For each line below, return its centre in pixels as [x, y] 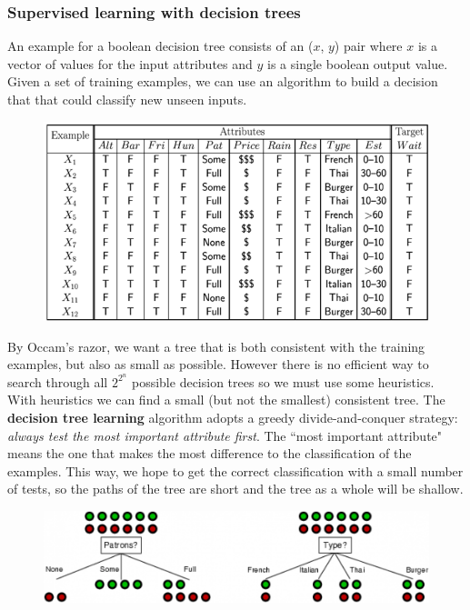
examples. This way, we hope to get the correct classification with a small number [235, 470]
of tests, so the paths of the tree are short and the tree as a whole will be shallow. [235, 489]
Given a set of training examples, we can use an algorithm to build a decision [223, 81]
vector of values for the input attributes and [130, 63]
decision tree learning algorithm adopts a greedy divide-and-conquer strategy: [233, 417]
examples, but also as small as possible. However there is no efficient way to [218, 364]
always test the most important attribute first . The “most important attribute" [225, 435]
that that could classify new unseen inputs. [127, 99]
